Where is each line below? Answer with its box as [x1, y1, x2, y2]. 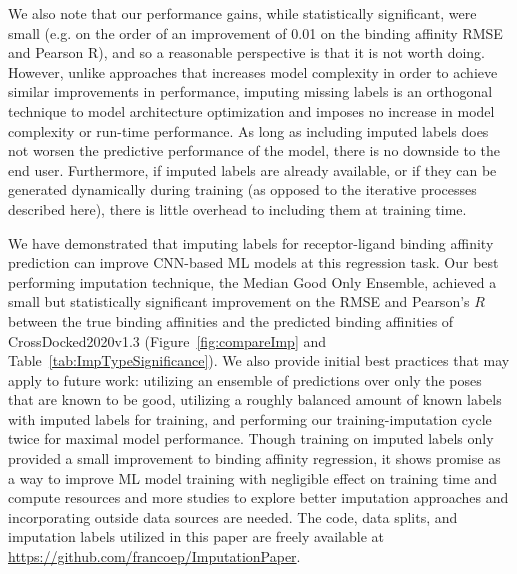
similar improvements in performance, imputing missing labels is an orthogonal [8, 81, 493, 102]
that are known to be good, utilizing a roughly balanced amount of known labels [8, 389, 502, 410]
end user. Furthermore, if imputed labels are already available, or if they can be [8, 159, 497, 180]
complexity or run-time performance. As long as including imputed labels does [8, 120, 489, 141]
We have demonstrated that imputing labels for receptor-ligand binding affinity [8, 232, 494, 253]
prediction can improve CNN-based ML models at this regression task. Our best [8, 252, 499, 273]
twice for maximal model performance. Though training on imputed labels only [8, 428, 494, 449]
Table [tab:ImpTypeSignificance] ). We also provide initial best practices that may [8, 350, 510, 371]
